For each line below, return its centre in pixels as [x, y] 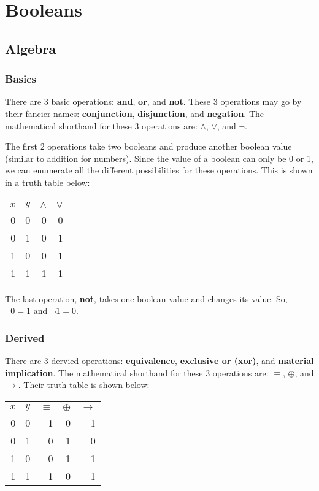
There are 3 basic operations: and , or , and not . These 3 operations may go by [153, 101]
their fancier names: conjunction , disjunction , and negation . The [135, 113]
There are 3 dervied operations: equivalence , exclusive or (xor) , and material [159, 360]
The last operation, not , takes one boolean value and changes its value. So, [146, 298]
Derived [25, 337]
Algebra [31, 48]
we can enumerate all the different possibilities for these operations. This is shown [159, 170]
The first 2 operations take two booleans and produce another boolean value [148, 146]
